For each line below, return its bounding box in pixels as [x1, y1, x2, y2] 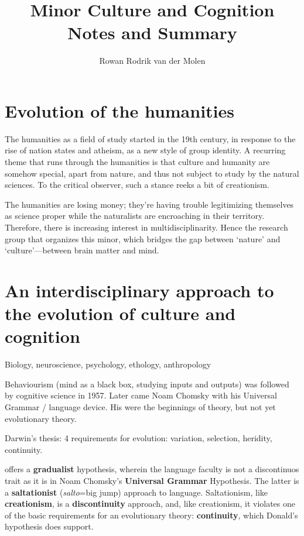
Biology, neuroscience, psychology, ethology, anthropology [5, 358, 211, 370]
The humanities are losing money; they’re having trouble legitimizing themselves [5, 198, 294, 210]
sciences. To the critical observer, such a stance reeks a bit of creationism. [5, 178, 269, 191]
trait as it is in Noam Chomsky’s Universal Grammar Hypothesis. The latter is [5, 475, 299, 487]
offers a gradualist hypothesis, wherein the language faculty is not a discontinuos [5, 463, 299, 475]
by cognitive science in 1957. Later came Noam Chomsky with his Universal [5, 389, 277, 401]
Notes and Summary [67, 20, 237, 44]
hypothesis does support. [5, 520, 94, 532]
